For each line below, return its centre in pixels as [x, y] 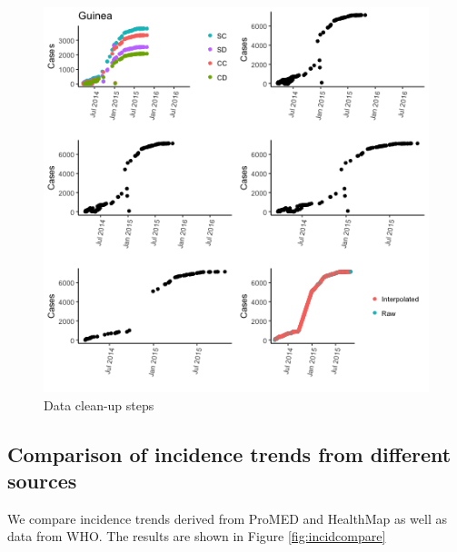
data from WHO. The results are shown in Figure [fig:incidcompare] [197, 536]
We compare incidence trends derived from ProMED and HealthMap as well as [228, 518]
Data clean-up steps [99, 404]
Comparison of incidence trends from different [229, 453]
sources [42, 480]
